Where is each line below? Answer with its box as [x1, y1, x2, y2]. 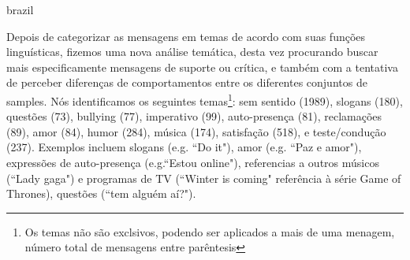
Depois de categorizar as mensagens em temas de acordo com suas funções [6, 28, 366, 44]
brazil [6, 2, 34, 17]
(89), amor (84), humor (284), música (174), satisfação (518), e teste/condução [6, 123, 386, 139]
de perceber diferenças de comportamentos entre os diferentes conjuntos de [6, 74, 367, 91]
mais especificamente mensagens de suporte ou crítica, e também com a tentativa [6, 58, 398, 75]
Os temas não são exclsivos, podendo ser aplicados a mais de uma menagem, [24, 223, 395, 240]
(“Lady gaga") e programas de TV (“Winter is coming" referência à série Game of [6, 169, 401, 186]
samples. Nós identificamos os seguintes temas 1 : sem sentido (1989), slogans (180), [6, 90, 403, 109]
